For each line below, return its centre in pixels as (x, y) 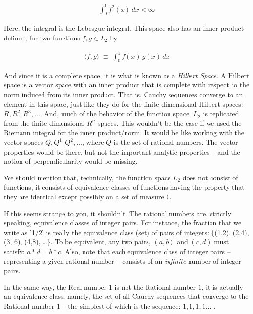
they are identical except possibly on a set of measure (84, 196)
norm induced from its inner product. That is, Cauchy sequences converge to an (124, 94)
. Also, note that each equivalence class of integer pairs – (146, 251)
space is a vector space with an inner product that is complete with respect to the (127, 85)
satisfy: (14, 251)
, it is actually (222, 286)
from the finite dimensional (44, 123)
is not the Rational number (155, 286)
